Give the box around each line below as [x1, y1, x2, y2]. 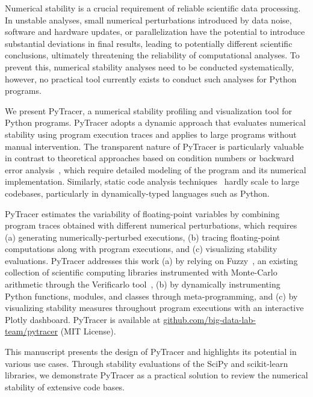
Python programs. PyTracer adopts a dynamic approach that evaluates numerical [5, 116, 306, 129]
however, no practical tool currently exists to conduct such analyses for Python [5, 72, 297, 85]
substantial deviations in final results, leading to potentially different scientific [5, 37, 293, 49]
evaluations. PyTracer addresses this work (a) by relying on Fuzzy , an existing [5, 254, 298, 266]
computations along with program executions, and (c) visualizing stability [5, 242, 277, 255]
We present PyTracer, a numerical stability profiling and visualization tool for [5, 104, 293, 117]
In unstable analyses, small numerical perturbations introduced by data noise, [5, 13, 292, 26]
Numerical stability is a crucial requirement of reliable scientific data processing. [5, 2, 301, 14]
